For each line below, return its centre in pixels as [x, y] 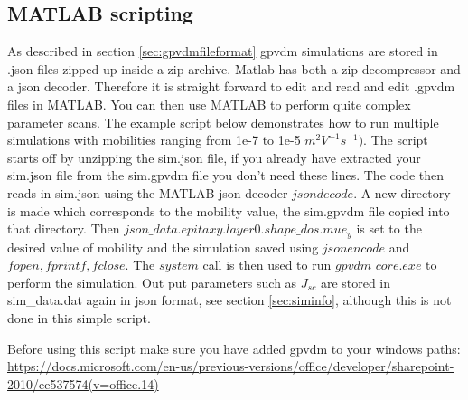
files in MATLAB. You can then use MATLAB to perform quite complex [209, 104]
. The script [396, 140]
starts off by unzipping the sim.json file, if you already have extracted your [214, 157]
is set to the [389, 229]
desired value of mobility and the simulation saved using [163, 247]
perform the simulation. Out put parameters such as [152, 282]
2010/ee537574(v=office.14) [83, 383]
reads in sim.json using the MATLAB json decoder [148, 192]
